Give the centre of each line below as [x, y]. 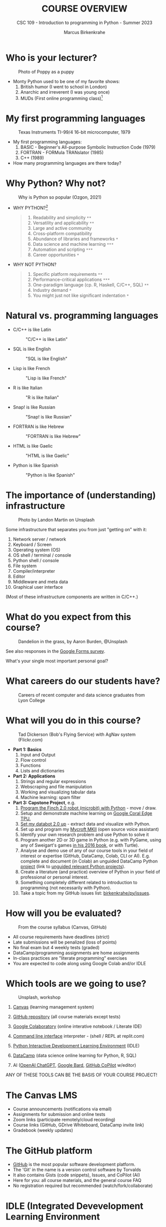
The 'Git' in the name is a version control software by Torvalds [77, 1170]
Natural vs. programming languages [82, 316]
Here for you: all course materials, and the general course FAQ [77, 1180]
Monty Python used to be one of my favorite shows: [66, 81]
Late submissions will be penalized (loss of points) [65, 942]
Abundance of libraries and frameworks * [75, 239]
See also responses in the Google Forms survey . [55, 651]
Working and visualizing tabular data [58, 792]
